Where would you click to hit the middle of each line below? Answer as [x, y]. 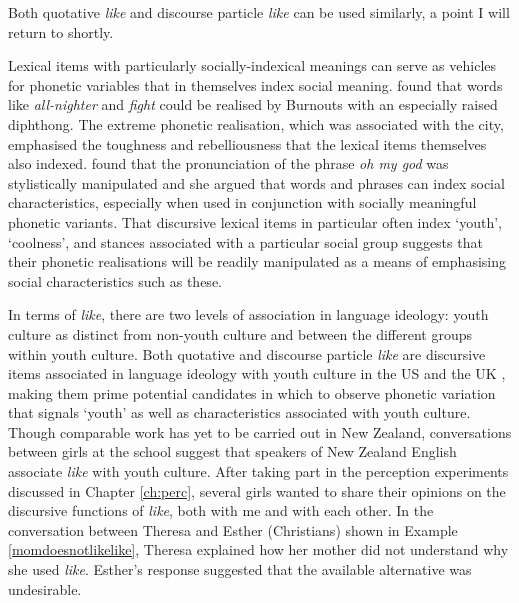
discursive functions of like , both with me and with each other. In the [221, 510]
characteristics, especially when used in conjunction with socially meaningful [242, 202]
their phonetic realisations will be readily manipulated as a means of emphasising [257, 261]
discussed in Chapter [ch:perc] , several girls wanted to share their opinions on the [257, 490]
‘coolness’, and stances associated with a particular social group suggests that [245, 241]
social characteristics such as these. [115, 280]
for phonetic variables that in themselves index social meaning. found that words [255, 84]
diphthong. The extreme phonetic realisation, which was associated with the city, [256, 123]
